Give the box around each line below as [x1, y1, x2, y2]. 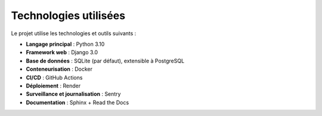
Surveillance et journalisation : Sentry [26, 90, 121, 98]
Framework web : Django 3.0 [26, 49, 98, 56]
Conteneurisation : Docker [26, 65, 92, 73]
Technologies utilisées [11, 9, 125, 22]
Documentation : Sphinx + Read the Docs [26, 99, 129, 106]
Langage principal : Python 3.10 [26, 40, 105, 48]
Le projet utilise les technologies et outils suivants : [11, 30, 137, 37]
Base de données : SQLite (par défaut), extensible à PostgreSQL [26, 57, 185, 64]
